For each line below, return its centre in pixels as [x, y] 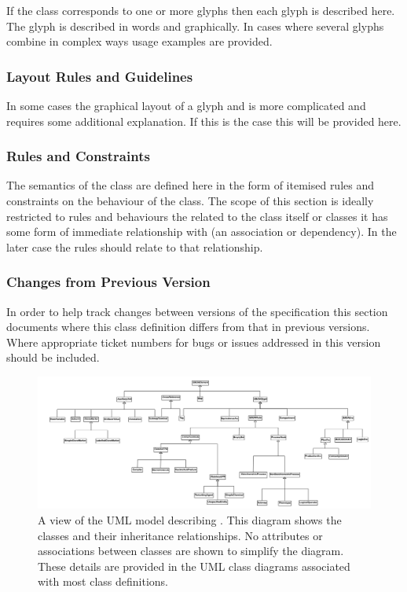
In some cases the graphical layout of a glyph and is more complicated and [186, 105]
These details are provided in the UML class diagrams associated [194, 566]
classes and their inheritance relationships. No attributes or [180, 535]
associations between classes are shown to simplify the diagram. [191, 551]
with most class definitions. [103, 581]
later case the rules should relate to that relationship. [135, 246]
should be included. [53, 357]
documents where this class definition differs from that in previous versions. [188, 327]
